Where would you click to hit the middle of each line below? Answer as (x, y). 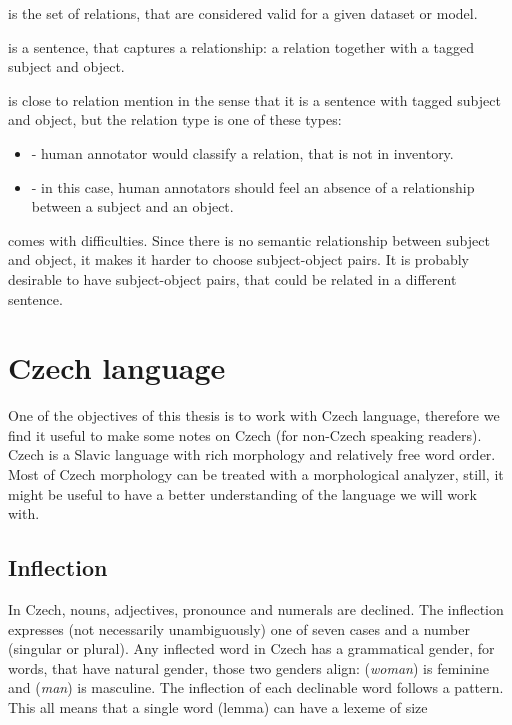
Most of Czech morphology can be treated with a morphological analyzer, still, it (256, 474)
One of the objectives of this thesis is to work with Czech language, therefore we (254, 415)
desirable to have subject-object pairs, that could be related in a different (232, 278)
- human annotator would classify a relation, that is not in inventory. (242, 152)
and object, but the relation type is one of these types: (175, 119)
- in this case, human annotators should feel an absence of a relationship (253, 186)
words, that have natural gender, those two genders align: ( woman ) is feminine (248, 667)
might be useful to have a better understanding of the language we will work (242, 493)
